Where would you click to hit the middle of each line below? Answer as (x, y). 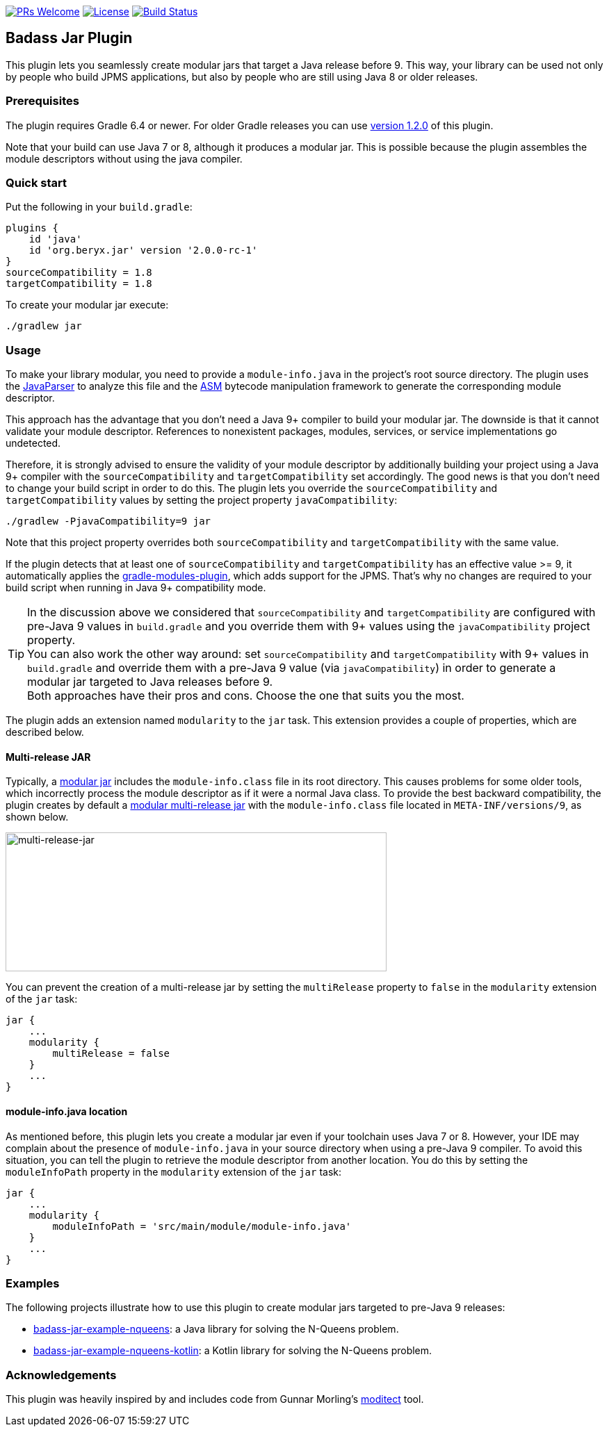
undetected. (33, 443)
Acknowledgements (61, 1375)
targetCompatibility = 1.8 (79, 284)
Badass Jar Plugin (69, 38)
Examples (33, 1283)
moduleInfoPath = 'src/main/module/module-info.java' (202, 1226)
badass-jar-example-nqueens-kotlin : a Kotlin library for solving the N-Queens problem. (233, 1351)
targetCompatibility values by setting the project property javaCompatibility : (202, 500)
